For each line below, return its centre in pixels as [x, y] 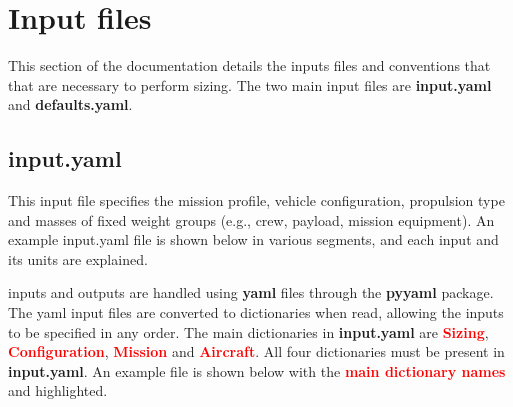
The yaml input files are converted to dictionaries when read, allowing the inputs [256, 312]
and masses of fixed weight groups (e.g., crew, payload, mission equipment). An [251, 219]
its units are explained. [78, 258]
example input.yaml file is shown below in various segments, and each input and [253, 239]
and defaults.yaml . [70, 104]
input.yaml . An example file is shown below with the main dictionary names [257, 370]
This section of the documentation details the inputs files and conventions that [249, 65]
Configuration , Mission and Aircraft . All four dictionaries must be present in [256, 351]
